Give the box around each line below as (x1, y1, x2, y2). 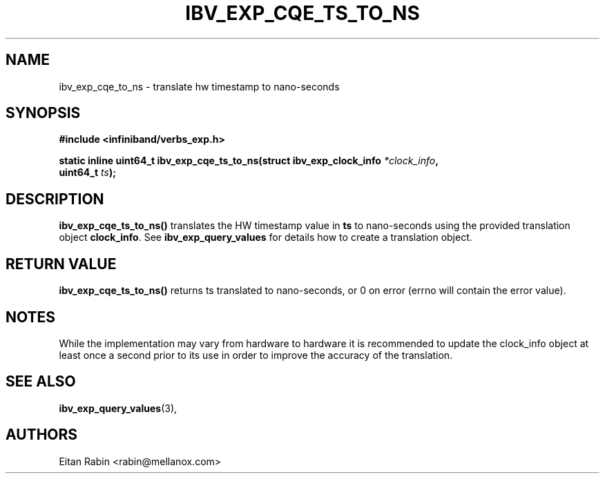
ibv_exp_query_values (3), (59, 402, 177, 414)
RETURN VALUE (6, 255, 117, 273)
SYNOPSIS (6, 104, 81, 122)
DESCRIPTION (6, 190, 104, 208)
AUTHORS (6, 426, 78, 444)
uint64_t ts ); (59, 166, 116, 179)
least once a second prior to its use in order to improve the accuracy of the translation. (59, 349, 453, 361)
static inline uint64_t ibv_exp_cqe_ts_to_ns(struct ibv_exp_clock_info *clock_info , (59, 155, 439, 167)
